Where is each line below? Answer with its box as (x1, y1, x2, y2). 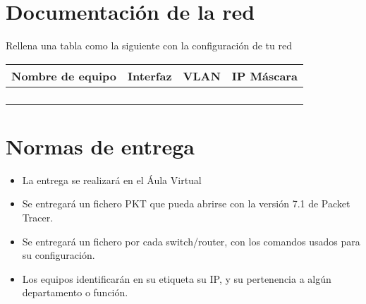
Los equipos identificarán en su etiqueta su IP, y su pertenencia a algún (22, 271, 331, 286)
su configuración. (22, 248, 95, 262)
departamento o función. (22, 285, 128, 300)
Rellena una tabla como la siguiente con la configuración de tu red (6, 38, 292, 53)
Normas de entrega (6, 131, 195, 160)
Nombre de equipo (11, 67, 116, 84)
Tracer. (22, 210, 54, 225)
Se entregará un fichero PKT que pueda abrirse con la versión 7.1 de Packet (22, 196, 350, 211)
